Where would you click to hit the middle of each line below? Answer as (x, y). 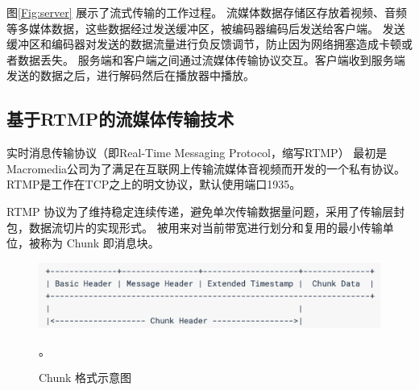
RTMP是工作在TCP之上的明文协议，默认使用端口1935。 (154, 184)
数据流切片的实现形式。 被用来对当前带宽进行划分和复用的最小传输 (205, 227)
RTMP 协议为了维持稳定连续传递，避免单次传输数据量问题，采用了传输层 (200, 211)
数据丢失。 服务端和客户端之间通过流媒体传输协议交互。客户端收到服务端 (211, 59)
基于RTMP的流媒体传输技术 (120, 119)
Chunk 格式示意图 (85, 378)
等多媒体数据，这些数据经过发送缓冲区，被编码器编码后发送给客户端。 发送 (206, 28)
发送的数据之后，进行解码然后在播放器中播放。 (131, 75)
